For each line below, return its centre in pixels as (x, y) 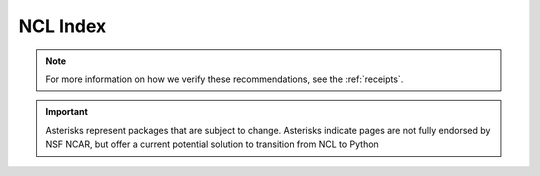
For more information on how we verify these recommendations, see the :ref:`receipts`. (224, 79)
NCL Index (62, 26)
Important (67, 112)
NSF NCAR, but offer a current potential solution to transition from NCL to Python (212, 144)
